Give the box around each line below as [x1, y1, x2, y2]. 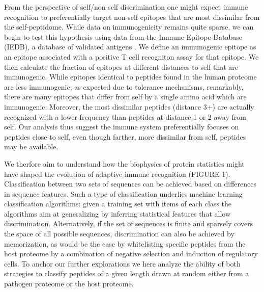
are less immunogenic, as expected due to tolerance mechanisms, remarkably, [4, 81, 244, 92]
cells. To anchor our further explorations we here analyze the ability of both [4, 258, 241, 269]
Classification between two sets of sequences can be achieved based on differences [4, 178, 256, 189]
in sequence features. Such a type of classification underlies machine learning [4, 188, 243, 199]
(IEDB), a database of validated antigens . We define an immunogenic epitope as [4, 41, 256, 52]
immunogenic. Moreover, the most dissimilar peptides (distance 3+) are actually [4, 101, 254, 112]
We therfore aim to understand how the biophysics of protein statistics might [4, 158, 245, 169]
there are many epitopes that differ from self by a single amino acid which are [4, 91, 247, 102]
